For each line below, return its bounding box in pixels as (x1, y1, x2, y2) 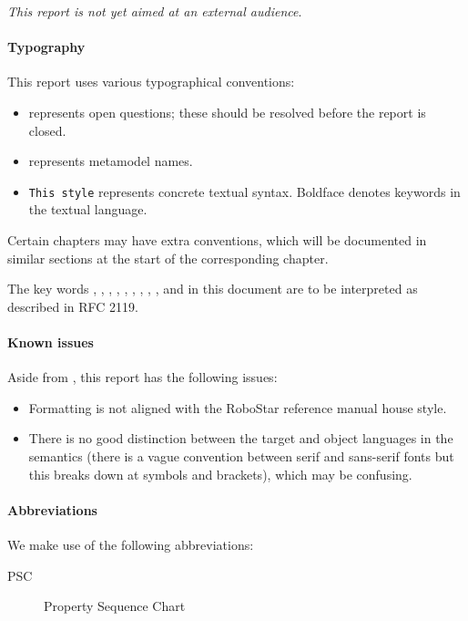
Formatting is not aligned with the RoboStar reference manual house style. (28, 398, 447, 417)
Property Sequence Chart (44, 596, 186, 616)
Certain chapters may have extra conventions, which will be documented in (7, 231, 427, 250)
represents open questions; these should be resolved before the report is (28, 102, 426, 121)
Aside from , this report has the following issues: (7, 367, 278, 387)
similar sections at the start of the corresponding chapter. (7, 248, 329, 267)
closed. (28, 120, 66, 140)
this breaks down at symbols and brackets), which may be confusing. (28, 464, 412, 483)
